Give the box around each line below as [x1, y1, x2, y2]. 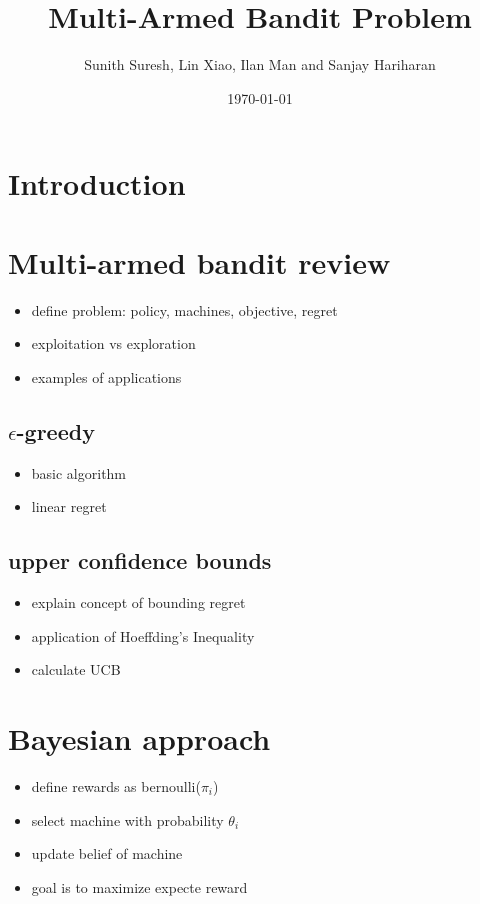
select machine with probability [31, 809, 224, 830]
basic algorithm [31, 462, 127, 483]
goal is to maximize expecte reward [31, 876, 248, 897]
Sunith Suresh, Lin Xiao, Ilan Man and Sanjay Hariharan [84, 54, 436, 75]
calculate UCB [31, 659, 121, 680]
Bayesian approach [8, 717, 271, 758]
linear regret [31, 496, 107, 517]
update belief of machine [31, 843, 183, 864]
